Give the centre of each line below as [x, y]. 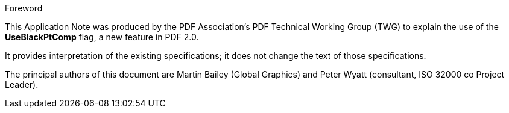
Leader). [22, 84]
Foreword [24, 8]
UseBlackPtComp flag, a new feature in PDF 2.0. [102, 37]
